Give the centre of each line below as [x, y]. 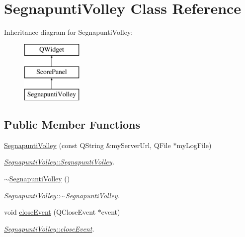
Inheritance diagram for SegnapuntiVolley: [69, 32]
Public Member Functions [72, 124]
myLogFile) [194, 145]
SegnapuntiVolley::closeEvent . [49, 228]
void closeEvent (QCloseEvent [50, 212]
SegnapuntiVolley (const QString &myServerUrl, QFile [87, 145]
